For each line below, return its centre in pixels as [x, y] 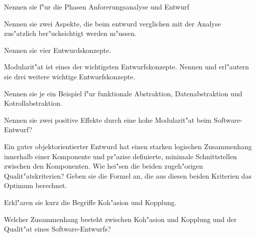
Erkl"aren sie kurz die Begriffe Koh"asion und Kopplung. [90, 202]
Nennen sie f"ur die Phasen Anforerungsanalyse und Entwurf [97, 6]
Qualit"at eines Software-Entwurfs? [58, 229]
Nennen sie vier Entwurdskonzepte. [58, 50]
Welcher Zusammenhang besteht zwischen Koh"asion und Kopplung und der [120, 219]
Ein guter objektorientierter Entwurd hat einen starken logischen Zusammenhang [128, 146]
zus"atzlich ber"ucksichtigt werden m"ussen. [70, 33]
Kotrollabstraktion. [33, 103]
